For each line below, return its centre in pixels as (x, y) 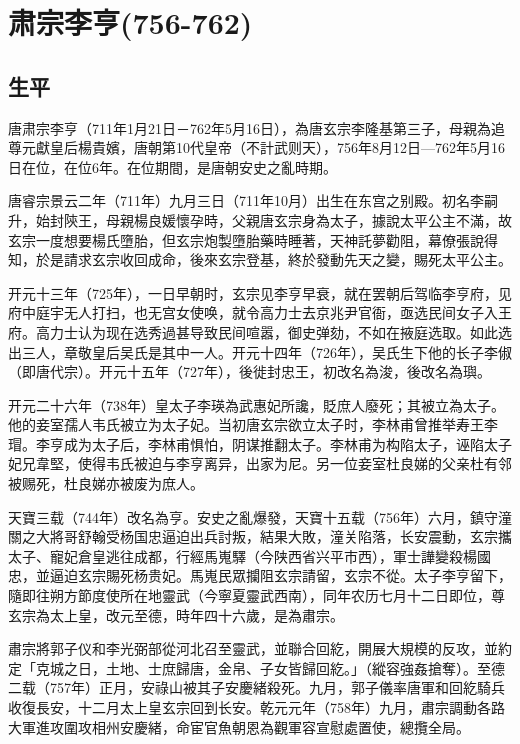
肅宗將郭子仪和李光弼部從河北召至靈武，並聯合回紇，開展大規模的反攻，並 (253, 648)
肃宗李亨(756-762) (130, 22)
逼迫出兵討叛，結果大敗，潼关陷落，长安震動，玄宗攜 (336, 536)
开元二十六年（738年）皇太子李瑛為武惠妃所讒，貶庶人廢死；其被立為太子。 (256, 404)
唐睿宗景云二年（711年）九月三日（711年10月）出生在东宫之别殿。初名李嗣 (253, 200)
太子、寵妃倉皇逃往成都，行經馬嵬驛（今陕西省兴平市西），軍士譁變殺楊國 (249, 555)
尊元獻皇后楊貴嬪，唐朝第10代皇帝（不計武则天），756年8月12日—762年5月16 (256, 147)
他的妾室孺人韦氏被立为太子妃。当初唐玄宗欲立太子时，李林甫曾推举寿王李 (253, 424)
